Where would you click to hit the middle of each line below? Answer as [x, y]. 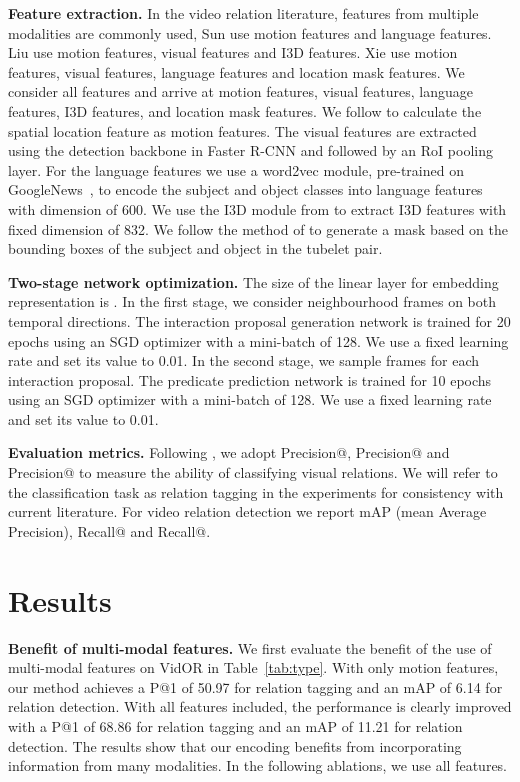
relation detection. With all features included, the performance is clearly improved [260, 706]
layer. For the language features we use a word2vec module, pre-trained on [236, 169]
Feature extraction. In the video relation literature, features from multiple [243, 13]
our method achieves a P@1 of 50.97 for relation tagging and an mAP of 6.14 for [255, 686]
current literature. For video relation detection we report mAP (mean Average [247, 511]
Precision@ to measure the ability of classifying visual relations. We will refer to [253, 472]
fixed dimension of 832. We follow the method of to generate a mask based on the [258, 228]
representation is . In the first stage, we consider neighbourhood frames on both [252, 301]
